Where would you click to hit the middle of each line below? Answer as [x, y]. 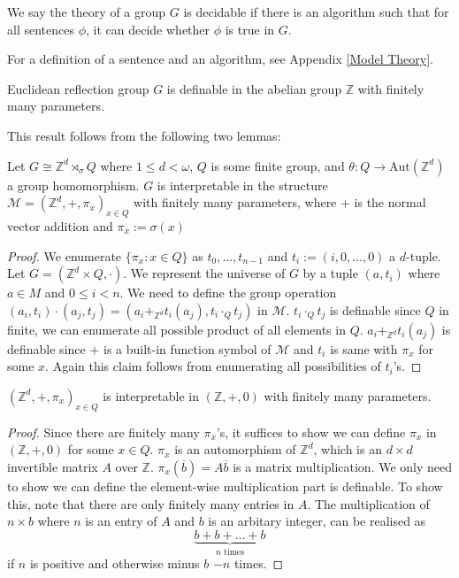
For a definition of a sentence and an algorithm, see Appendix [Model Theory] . [220, 59]
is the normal [390, 202]
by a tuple [330, 273]
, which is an [348, 449]
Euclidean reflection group [78, 88]
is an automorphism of [235, 449]
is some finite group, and [278, 165]
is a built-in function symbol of [187, 348]
